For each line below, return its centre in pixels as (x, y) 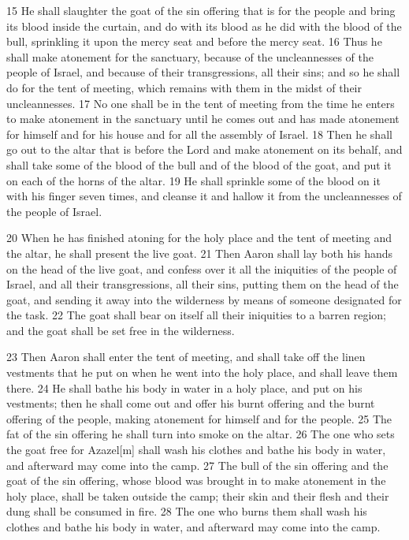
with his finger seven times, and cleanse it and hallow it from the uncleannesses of (204, 196)
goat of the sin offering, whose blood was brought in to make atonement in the (196, 480)
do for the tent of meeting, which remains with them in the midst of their (184, 87)
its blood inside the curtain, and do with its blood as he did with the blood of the (204, 26)
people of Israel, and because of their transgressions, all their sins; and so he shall (203, 72)
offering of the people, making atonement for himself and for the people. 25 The (199, 418)
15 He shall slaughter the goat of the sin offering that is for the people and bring (201, 10)
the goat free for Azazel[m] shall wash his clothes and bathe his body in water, (196, 450)
